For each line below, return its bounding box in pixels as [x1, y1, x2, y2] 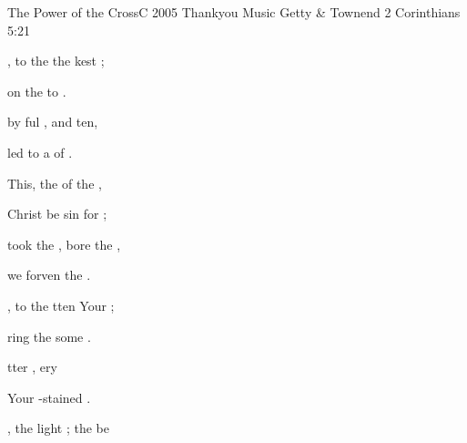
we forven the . [7, 265, 91, 284]
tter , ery [7, 357, 57, 376]
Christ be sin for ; [7, 204, 107, 223]
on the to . [7, 81, 66, 100]
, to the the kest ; [7, 51, 105, 70]
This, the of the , [7, 173, 102, 192]
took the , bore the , [7, 234, 121, 253]
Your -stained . [7, 387, 91, 407]
